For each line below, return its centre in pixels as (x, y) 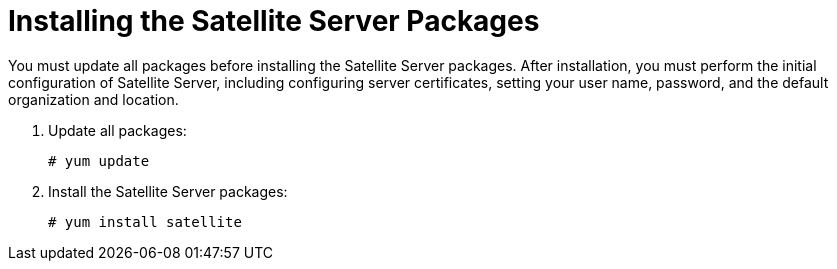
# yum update (99, 160)
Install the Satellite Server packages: (168, 191)
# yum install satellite (145, 221)
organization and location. (93, 99)
